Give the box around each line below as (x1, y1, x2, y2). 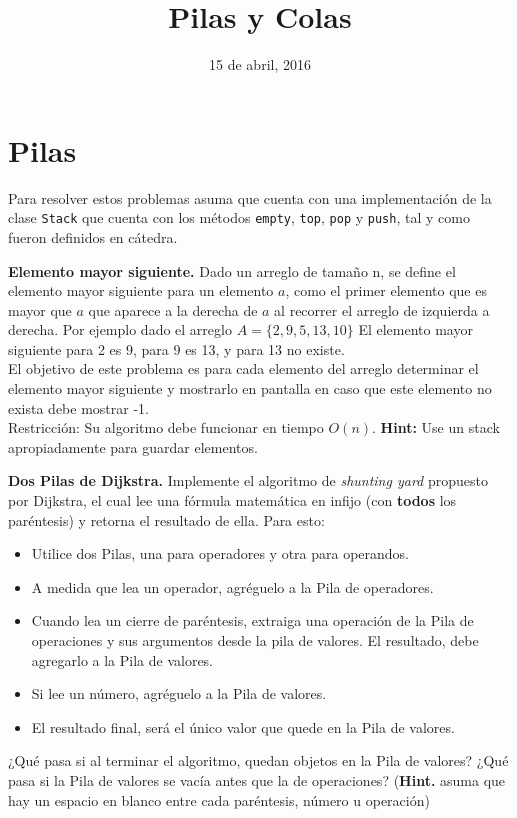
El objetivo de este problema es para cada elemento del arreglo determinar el (8, 358, 479, 379)
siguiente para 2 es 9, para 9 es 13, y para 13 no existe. (8, 338, 345, 359)
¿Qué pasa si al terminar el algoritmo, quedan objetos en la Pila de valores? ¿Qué (8, 750, 509, 771)
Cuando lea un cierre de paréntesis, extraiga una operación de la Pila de (31, 610, 474, 631)
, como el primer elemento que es (285, 280, 487, 301)
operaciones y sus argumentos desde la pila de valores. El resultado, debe (31, 630, 479, 650)
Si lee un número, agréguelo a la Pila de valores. (31, 683, 327, 704)
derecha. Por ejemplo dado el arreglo (8, 319, 232, 340)
